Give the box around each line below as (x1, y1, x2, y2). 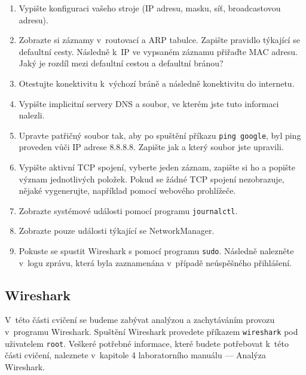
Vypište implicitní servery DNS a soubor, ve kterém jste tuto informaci (19, 97, 279, 109)
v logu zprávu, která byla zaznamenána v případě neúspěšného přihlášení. (19, 256, 292, 269)
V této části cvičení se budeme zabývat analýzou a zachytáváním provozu (5, 313, 275, 326)
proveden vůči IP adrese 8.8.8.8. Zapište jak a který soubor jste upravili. (19, 141, 284, 153)
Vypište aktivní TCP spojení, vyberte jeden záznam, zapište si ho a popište (19, 161, 296, 173)
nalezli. (19, 109, 45, 121)
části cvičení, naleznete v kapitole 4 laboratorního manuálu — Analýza (5, 349, 266, 361)
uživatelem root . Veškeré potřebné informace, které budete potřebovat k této (5, 337, 289, 349)
